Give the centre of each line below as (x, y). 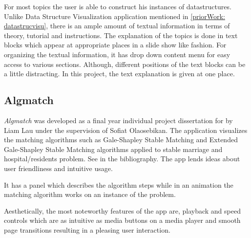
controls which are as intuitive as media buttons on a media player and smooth (122, 220)
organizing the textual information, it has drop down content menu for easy (117, 54)
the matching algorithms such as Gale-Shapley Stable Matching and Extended (121, 140)
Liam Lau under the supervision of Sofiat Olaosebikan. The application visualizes (126, 130)
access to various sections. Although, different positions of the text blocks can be (125, 64)
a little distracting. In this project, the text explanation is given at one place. (119, 74)
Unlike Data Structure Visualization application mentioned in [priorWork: (115, 16)
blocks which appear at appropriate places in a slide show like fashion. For (115, 45)
